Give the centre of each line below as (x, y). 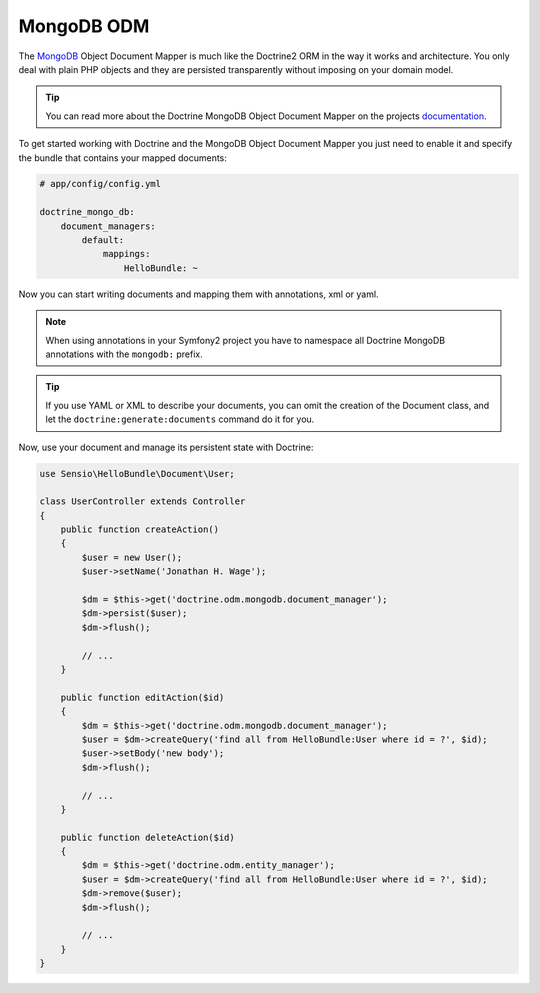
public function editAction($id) (142, 697)
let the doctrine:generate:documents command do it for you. (180, 419)
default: (103, 240)
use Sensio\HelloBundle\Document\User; (137, 473)
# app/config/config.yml (100, 184)
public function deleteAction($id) (147, 837)
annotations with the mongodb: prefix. (124, 354)
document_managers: (108, 226)
